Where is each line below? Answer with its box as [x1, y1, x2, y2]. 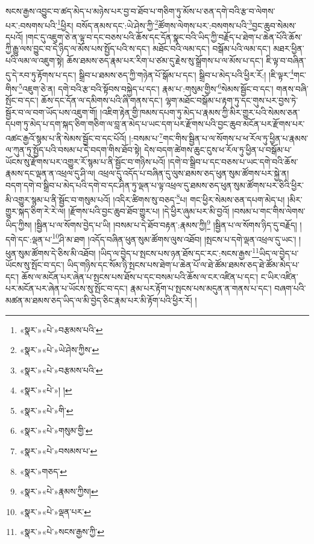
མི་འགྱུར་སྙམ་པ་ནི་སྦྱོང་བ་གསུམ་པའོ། [5, 193, 110, 205]
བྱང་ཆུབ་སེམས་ [251, 19, 297, 31]
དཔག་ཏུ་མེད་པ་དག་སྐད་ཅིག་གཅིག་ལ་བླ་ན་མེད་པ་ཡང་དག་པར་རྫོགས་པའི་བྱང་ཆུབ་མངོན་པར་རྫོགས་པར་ [5, 117, 305, 130]
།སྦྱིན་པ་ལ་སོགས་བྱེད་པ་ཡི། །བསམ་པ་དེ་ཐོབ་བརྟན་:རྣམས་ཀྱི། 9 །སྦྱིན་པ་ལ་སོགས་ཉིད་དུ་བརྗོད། [34, 217, 297, 231]
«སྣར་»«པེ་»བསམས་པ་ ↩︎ [19, 445, 98, 457]
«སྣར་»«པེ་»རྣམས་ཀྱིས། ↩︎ [19, 485, 98, 498]
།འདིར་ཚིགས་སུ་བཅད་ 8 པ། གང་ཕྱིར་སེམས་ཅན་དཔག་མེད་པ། [113, 191, 285, 205]
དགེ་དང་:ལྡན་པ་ [5, 233, 52, 245]
